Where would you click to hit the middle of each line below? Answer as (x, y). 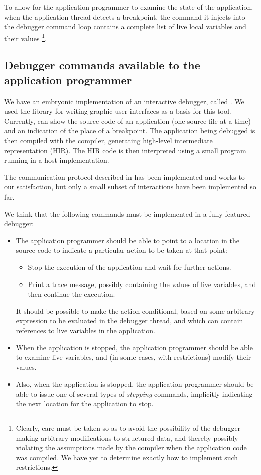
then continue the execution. (72, 294)
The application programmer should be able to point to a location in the (127, 240)
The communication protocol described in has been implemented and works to (124, 177)
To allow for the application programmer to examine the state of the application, (129, 7)
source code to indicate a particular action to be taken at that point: (121, 250)
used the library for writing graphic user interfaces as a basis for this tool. (118, 111)
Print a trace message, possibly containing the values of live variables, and (142, 284)
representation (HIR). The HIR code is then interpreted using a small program (125, 150)
